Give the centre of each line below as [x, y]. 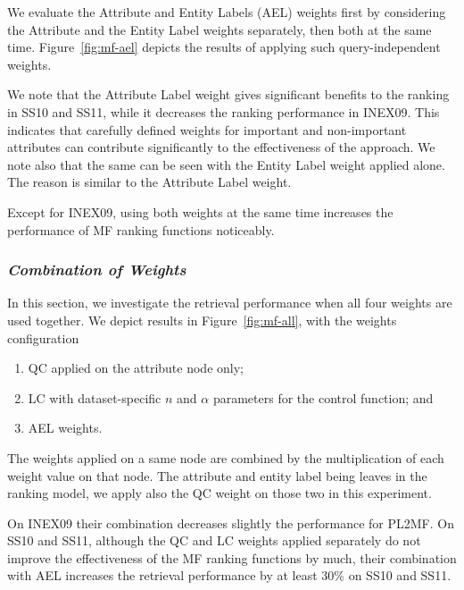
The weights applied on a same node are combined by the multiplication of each [226, 457]
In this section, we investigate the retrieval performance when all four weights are [230, 303]
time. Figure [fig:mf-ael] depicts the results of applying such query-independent [224, 47]
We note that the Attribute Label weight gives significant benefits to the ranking [228, 94]
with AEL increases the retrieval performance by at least [162, 575]
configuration [43, 337]
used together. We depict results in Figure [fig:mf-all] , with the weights [202, 320]
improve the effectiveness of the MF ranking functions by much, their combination [232, 557]
